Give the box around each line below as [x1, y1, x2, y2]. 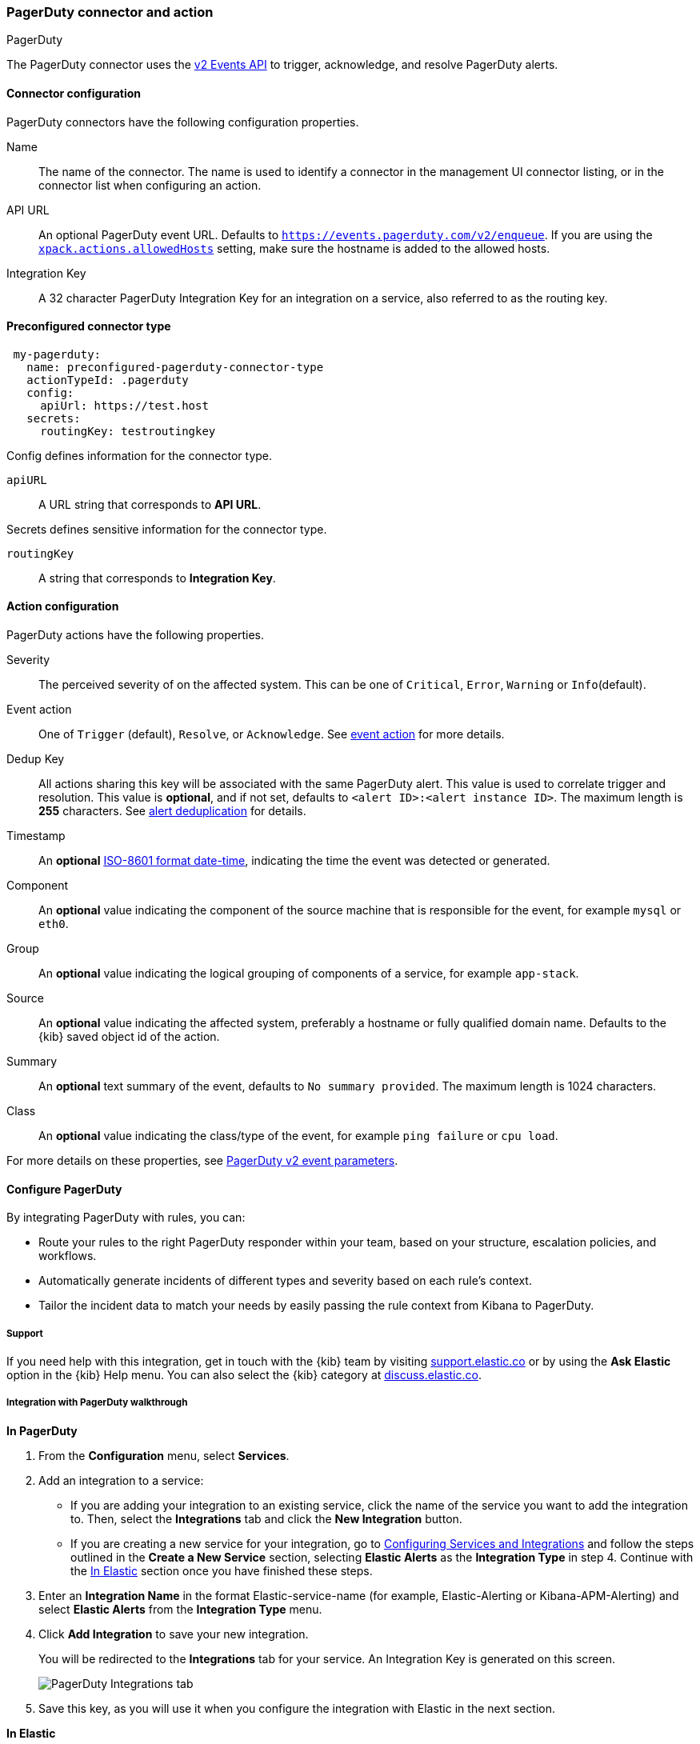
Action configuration [6, 599, 119, 614]
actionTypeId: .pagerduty [26, 373, 189, 386]
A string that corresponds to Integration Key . [38, 570, 276, 585]
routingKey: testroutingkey [40, 424, 216, 438]
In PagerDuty [6, 1423, 78, 1438]
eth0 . [38, 917, 69, 931]
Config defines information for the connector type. [6, 448, 273, 462]
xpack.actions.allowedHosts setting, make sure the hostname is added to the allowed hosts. [38, 241, 550, 255]
